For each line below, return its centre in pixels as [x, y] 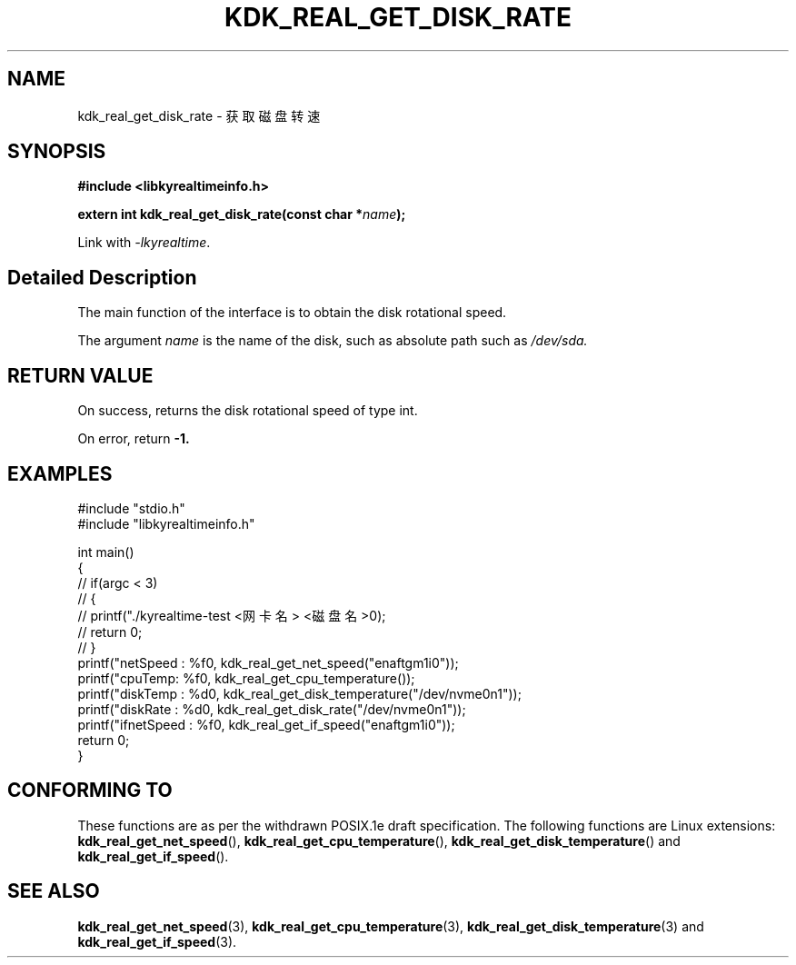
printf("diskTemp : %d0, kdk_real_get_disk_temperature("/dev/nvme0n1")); [299, 693]
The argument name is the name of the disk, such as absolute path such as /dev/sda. [333, 341]
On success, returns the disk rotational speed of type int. [248, 411]
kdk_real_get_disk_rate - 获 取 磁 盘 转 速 [199, 115]
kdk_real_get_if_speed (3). [157, 941]
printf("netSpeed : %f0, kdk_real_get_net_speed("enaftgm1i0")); [268, 662]
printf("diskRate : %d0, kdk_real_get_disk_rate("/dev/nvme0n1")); [272, 709]
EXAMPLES [60, 473]
